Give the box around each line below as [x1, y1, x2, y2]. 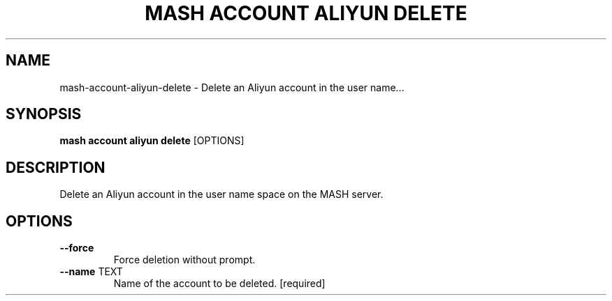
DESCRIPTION [6, 158, 105, 176]
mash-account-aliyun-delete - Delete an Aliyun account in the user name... [59, 81, 405, 93]
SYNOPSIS [6, 105, 82, 123]
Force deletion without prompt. [113, 254, 256, 266]
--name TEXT [59, 265, 123, 278]
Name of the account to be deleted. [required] [113, 277, 326, 290]
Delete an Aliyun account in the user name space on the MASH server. [59, 188, 384, 201]
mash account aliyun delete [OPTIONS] [59, 134, 245, 147]
